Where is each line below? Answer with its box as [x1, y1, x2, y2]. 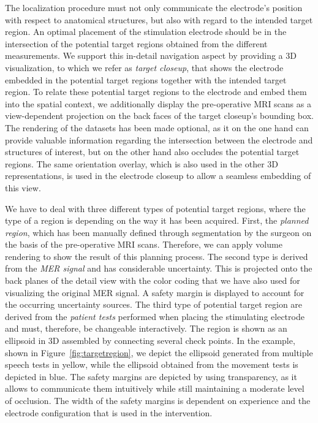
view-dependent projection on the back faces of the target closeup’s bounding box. [5, 109, 314, 122]
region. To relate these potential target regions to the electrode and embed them [5, 85, 307, 98]
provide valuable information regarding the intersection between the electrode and [5, 133, 313, 146]
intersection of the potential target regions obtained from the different [5, 37, 268, 50]
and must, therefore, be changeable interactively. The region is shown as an [5, 322, 287, 335]
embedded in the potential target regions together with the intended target [5, 73, 287, 86]
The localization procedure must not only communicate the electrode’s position [5, 1, 303, 13]
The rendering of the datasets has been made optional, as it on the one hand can [5, 121, 309, 134]
